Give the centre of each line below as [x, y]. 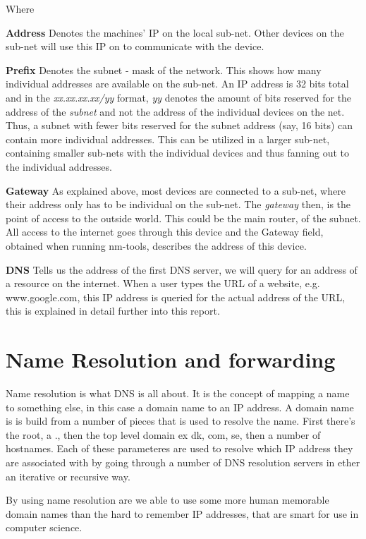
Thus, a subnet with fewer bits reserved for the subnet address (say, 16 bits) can [179, 125]
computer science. [44, 527]
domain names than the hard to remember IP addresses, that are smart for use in [182, 513]
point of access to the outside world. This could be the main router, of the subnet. [183, 218]
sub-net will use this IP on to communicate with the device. [135, 46]
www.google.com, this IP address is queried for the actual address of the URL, [176, 297]
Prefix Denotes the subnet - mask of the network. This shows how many [164, 69]
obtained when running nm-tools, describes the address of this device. [156, 245]
